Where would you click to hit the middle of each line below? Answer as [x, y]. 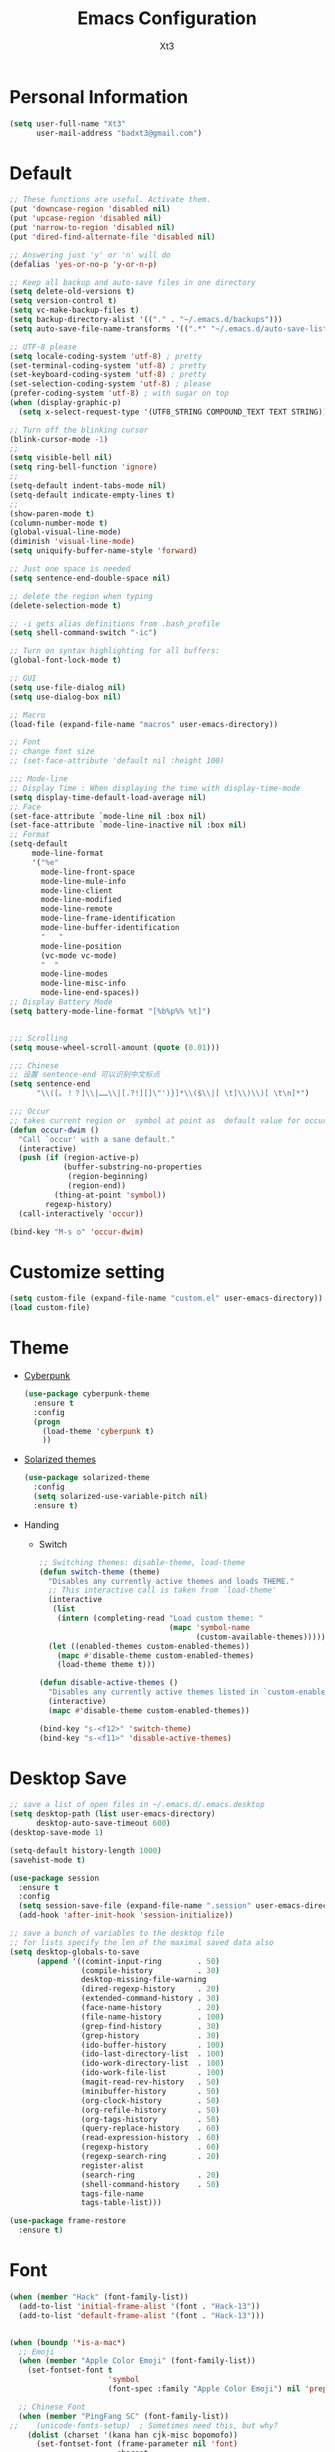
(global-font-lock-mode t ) [65, 660]
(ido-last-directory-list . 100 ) [152, 2054]
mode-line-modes [74, 974]
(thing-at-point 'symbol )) [110, 1195]
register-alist [112, 2165]
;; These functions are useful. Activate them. [110, 200]
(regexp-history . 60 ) [150, 2147]
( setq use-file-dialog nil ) [68, 687]
